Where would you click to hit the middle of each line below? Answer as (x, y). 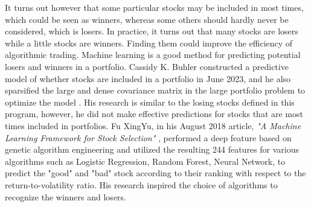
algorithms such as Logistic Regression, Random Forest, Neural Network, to (145, 161)
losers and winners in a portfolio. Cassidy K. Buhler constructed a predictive (147, 66)
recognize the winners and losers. (66, 196)
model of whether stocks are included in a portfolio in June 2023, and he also (148, 78)
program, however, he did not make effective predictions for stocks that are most (154, 114)
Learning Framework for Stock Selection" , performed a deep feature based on (148, 137)
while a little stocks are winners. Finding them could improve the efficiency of (149, 43)
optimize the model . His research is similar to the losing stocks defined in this (150, 102)
